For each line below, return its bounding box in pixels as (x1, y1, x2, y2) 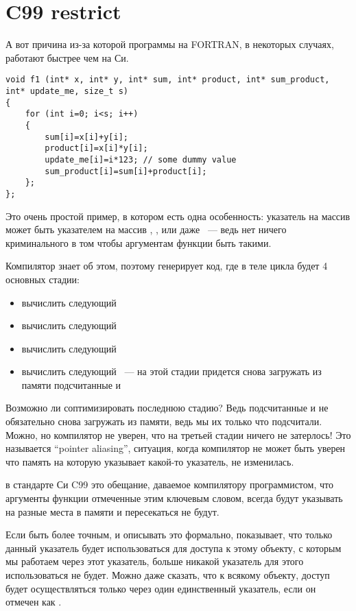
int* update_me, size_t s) (5, 86, 128, 96)
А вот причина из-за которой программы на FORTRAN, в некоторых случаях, (5, 37, 334, 51)
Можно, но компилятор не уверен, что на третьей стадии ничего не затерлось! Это (5, 427, 351, 442)
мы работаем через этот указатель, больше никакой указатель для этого (5, 554, 304, 568)
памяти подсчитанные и (21, 377, 121, 392)
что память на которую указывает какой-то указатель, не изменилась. (5, 454, 294, 468)
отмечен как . (5, 595, 62, 609)
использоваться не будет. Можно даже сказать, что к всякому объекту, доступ (5, 568, 330, 582)
